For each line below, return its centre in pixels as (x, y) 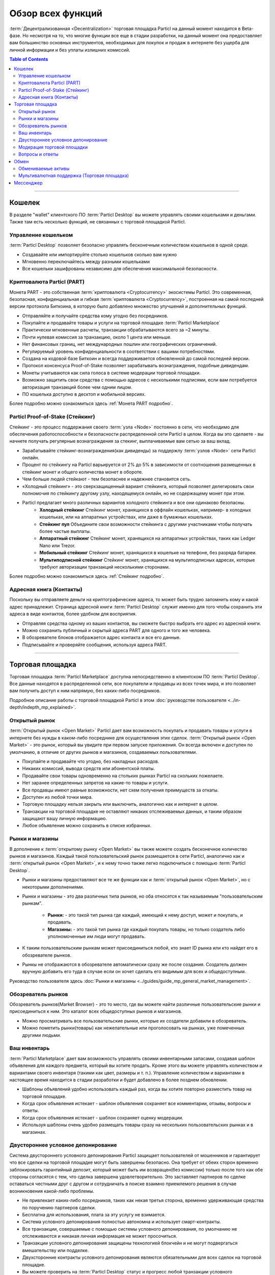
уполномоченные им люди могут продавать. (97, 936)
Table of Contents (29, 59)
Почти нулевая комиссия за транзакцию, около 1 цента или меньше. (97, 337)
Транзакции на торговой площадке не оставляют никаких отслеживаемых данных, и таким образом (132, 811)
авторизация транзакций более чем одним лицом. (77, 387)
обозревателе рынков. (47, 955)
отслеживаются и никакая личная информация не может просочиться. (100, 1236)
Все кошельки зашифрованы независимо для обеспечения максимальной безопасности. (120, 269)
